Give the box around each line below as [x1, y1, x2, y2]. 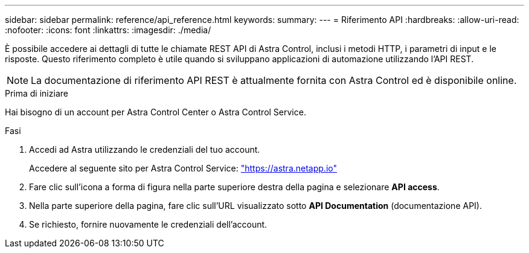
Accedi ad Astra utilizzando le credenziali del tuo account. [29, 144, 260, 155]
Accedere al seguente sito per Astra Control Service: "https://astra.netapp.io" [29, 163, 337, 173]
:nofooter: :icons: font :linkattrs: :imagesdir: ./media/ [5, 25, 211, 35]
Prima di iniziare [5, 88, 68, 98]
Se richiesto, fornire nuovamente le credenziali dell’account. [29, 219, 268, 229]
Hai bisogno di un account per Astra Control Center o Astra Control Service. [5, 107, 306, 117]
